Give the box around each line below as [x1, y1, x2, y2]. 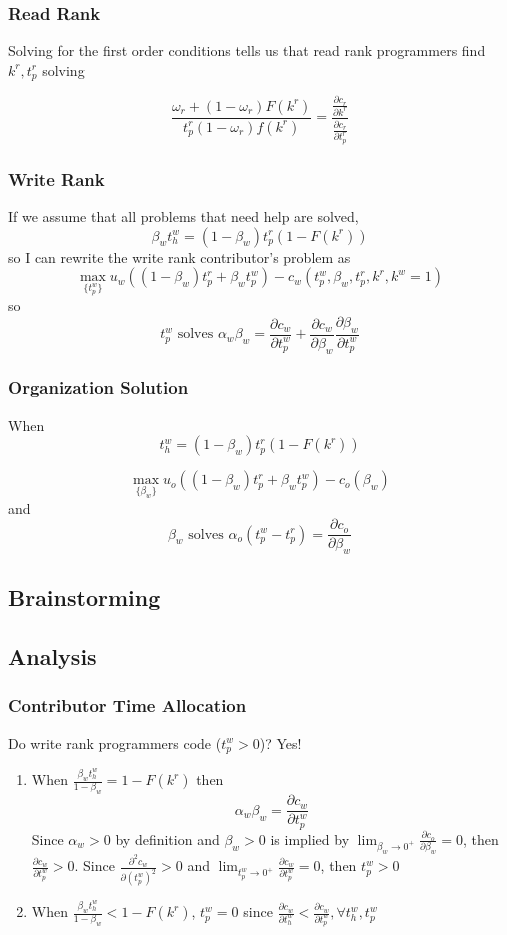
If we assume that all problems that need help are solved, [8, 205, 359, 226]
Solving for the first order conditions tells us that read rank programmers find [8, 40, 486, 61]
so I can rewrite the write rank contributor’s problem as [8, 246, 351, 267]
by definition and [115, 828, 220, 849]
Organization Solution [8, 375, 189, 400]
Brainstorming [8, 582, 161, 613]
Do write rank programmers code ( [8, 732, 222, 753]
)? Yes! [259, 732, 302, 753]
